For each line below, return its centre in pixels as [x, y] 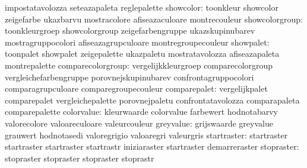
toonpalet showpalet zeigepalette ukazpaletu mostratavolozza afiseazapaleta [142, 54]
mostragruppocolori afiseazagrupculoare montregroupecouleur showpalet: [137, 42]
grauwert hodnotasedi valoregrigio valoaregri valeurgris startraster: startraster [146, 135]
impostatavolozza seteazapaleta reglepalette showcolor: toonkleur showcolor [142, 7]
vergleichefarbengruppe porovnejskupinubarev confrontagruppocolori [129, 77]
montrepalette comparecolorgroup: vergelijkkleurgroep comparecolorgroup [139, 65]
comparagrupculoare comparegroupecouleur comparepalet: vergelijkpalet [136, 88]
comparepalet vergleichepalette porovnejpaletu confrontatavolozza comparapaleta [152, 100]
